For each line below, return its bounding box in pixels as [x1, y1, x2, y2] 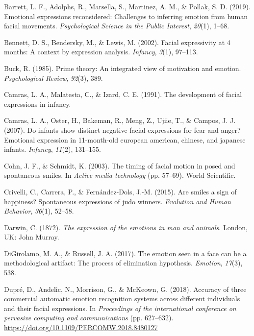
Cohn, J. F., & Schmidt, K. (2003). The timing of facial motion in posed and [4, 160, 235, 170]
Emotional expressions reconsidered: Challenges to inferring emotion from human [4, 11, 248, 21]
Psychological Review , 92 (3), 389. [4, 72, 103, 83]
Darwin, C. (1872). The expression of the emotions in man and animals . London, [4, 222, 248, 232]
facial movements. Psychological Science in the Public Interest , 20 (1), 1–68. [4, 21, 229, 31]
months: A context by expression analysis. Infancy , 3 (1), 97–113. [4, 47, 198, 57]
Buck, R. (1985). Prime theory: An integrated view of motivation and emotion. [4, 63, 241, 73]
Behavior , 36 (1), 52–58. [4, 206, 74, 216]
